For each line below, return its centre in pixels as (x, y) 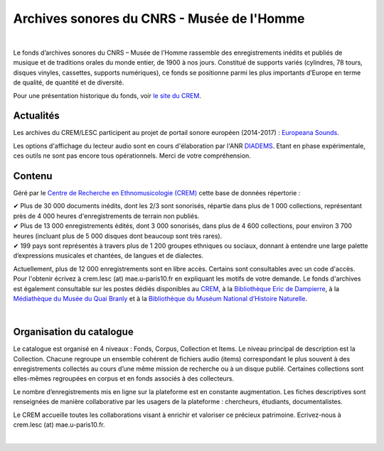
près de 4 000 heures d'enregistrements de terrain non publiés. (106, 216)
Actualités (36, 116)
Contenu (33, 176)
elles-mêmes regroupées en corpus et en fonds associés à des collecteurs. (124, 379)
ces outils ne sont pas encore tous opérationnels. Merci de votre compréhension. (132, 156)
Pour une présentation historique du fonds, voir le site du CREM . (107, 95)
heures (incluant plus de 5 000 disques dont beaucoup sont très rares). (118, 236)
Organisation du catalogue (74, 332)
